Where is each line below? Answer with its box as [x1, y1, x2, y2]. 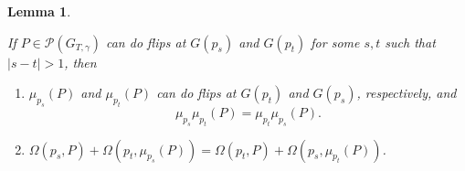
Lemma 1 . [7, 2, 71, 20]
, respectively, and [356, 83, 457, 102]
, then [64, 52, 97, 71]
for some [311, 32, 360, 51]
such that [385, 32, 436, 51]
